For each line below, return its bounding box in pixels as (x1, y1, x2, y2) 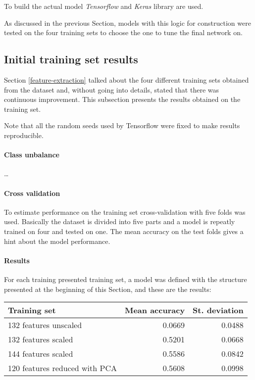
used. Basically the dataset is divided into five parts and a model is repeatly (4, 216, 235, 227)
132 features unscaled (8, 319, 82, 331)
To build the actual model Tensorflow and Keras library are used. (4, 1, 204, 11)
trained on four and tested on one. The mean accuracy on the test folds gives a (4, 226, 244, 236)
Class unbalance (4, 149, 59, 160)
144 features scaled (8, 348, 73, 360)
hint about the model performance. (4, 236, 110, 246)
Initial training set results (4, 51, 138, 67)
